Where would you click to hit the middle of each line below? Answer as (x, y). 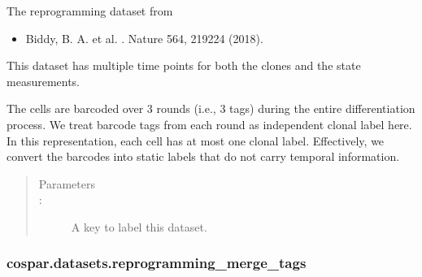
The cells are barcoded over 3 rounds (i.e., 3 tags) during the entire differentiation (211, 108)
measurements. (44, 81)
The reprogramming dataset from (90, 11)
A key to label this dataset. (139, 226)
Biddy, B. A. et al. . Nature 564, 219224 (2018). (144, 38)
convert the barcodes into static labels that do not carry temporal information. (203, 156)
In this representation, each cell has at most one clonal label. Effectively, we (196, 140)
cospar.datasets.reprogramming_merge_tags (157, 263)
